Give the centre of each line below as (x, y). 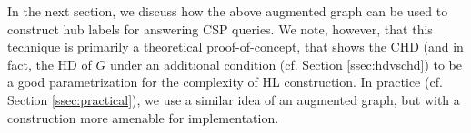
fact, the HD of (50, 64)
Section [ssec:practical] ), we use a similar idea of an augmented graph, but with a (234, 99)
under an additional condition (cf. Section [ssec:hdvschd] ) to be (286, 64)
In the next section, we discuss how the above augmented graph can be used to (228, 11)
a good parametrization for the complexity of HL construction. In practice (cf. (225, 82)
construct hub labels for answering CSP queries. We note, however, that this (220, 28)
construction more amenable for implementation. (143, 117)
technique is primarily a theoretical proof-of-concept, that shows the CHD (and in (235, 47)
